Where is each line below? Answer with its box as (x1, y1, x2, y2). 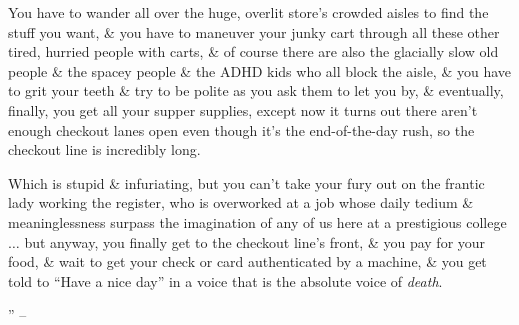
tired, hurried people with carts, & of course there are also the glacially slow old (8, 41, 499, 62)
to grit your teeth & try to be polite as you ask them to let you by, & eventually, (8, 80, 504, 101)
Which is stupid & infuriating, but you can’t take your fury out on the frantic (8, 172, 485, 193)
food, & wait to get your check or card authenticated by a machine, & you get (8, 251, 487, 272)
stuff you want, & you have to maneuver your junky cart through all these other (8, 21, 500, 42)
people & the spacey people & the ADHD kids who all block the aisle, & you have (8, 60, 512, 81)
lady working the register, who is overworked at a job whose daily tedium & (8, 192, 474, 213)
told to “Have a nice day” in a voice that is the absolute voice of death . (8, 270, 443, 291)
